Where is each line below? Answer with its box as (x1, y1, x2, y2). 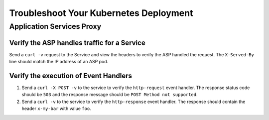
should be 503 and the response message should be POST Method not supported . (21, 92, 198, 98)
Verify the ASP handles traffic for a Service (9, 38, 145, 47)
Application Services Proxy (9, 22, 102, 31)
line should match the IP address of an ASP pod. (9, 59, 109, 65)
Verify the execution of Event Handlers (9, 71, 132, 80)
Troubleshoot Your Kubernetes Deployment (9, 7, 193, 18)
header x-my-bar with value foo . (21, 106, 92, 112)
